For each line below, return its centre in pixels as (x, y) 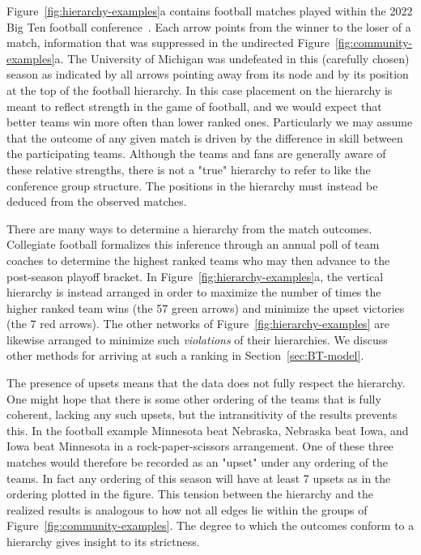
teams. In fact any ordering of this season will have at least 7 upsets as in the (199, 478)
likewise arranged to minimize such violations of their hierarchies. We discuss (197, 339)
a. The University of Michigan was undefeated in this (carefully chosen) (232, 58)
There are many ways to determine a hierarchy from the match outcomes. (189, 228)
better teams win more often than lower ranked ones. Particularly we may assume (210, 122)
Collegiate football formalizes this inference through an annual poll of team (193, 244)
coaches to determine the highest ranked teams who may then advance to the (198, 260)
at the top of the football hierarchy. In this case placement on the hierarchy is (200, 90)
